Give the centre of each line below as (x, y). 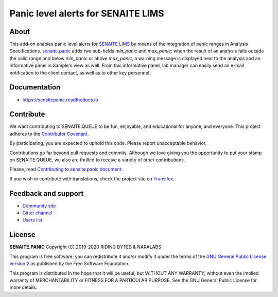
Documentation (35, 87)
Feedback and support (47, 193)
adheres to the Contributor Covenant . (49, 134)
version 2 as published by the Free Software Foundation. (69, 264)
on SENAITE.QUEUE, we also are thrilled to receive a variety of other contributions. (97, 160)
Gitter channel (37, 213)
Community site (39, 206)
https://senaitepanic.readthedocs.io (60, 100)
